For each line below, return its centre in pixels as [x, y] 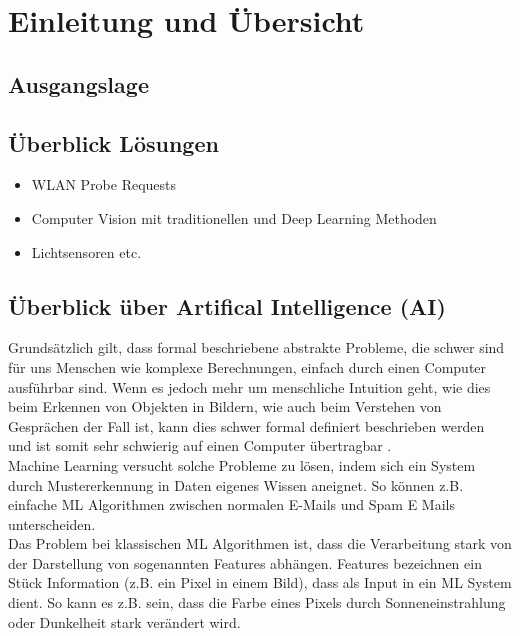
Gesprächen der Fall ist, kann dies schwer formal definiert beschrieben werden [246, 425]
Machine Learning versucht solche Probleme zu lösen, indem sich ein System [242, 464]
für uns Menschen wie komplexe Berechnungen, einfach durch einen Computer [247, 366]
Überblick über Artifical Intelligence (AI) [227, 305]
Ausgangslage [78, 83]
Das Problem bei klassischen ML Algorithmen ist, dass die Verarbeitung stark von [260, 543]
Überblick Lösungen [113, 142]
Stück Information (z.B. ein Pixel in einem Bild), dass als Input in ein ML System [260, 582]
